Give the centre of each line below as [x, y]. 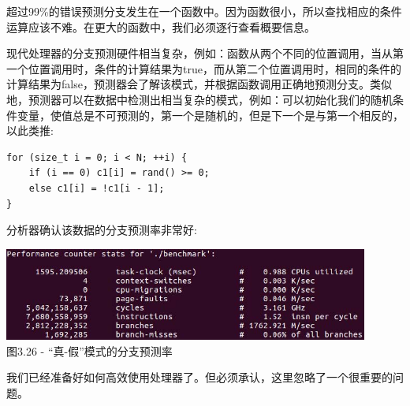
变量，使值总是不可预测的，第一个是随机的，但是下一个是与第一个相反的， [210, 115]
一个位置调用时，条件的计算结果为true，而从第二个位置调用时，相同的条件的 [204, 68]
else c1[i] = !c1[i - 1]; [97, 188]
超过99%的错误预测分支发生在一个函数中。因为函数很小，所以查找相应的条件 [204, 11]
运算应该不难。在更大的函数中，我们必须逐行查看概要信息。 [161, 26]
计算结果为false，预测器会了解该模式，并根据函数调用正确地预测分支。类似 [199, 84]
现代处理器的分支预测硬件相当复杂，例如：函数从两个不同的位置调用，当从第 [205, 53]
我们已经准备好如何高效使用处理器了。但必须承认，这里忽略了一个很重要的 [199, 377]
